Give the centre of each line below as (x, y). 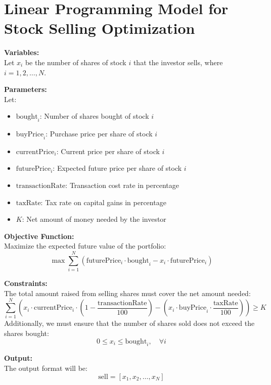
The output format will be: (46, 368)
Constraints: (26, 283)
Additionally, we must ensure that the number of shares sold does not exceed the (129, 323)
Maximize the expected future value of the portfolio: (85, 246)
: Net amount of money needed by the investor (94, 219)
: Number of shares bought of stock (94, 116)
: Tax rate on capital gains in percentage (103, 202)
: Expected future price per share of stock (117, 168)
